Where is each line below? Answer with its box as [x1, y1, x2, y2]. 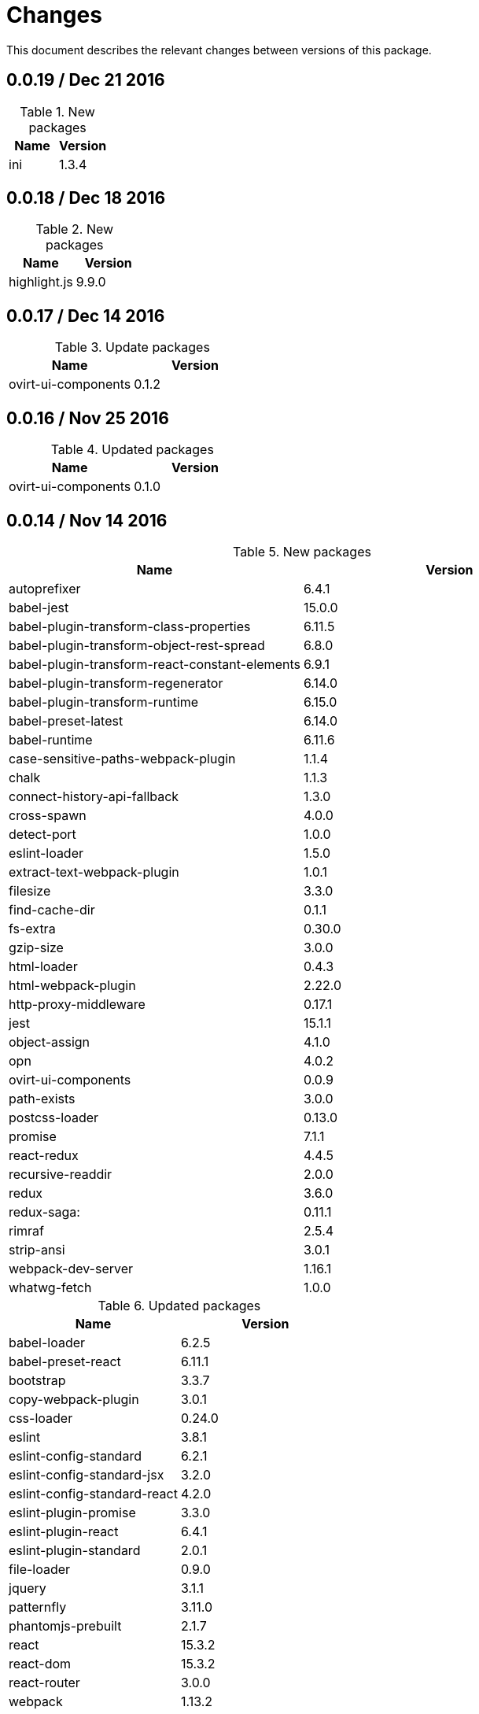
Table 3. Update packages [54, 339, 210, 356]
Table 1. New [20, 103, 95, 120]
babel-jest [9, 599, 69, 615]
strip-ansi [9, 1241, 65, 1258]
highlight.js [9, 274, 73, 290]
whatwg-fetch [9, 1279, 92, 1295]
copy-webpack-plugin [9, 1391, 139, 1407]
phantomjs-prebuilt [9, 1617, 122, 1634]
